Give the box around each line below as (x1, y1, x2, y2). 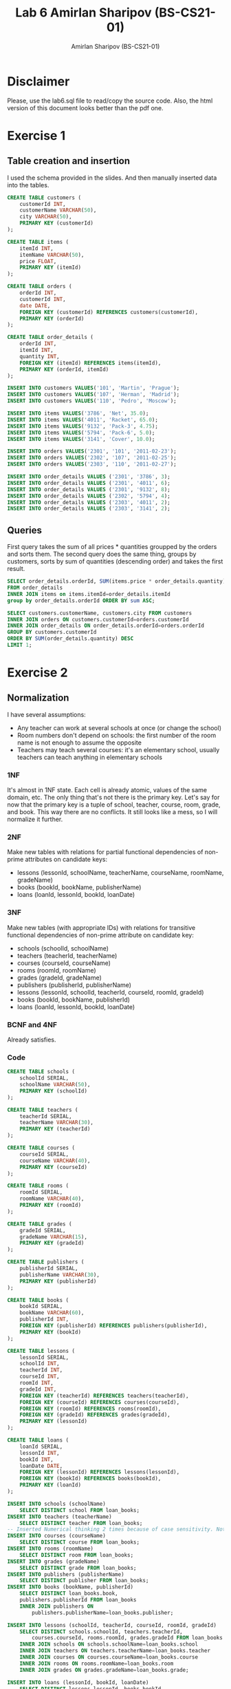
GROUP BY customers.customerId (7, 629, 97, 636)
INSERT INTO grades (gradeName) (7, 1558, 100, 1565)
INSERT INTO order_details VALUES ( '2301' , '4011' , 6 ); (7, 479, 170, 486)
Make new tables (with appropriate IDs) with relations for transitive (7, 923, 196, 931)
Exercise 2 (7, 665, 68, 681)
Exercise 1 (7, 127, 66, 143)
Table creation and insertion (7, 155, 131, 167)
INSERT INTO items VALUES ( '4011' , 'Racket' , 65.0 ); (7, 416, 158, 423)
